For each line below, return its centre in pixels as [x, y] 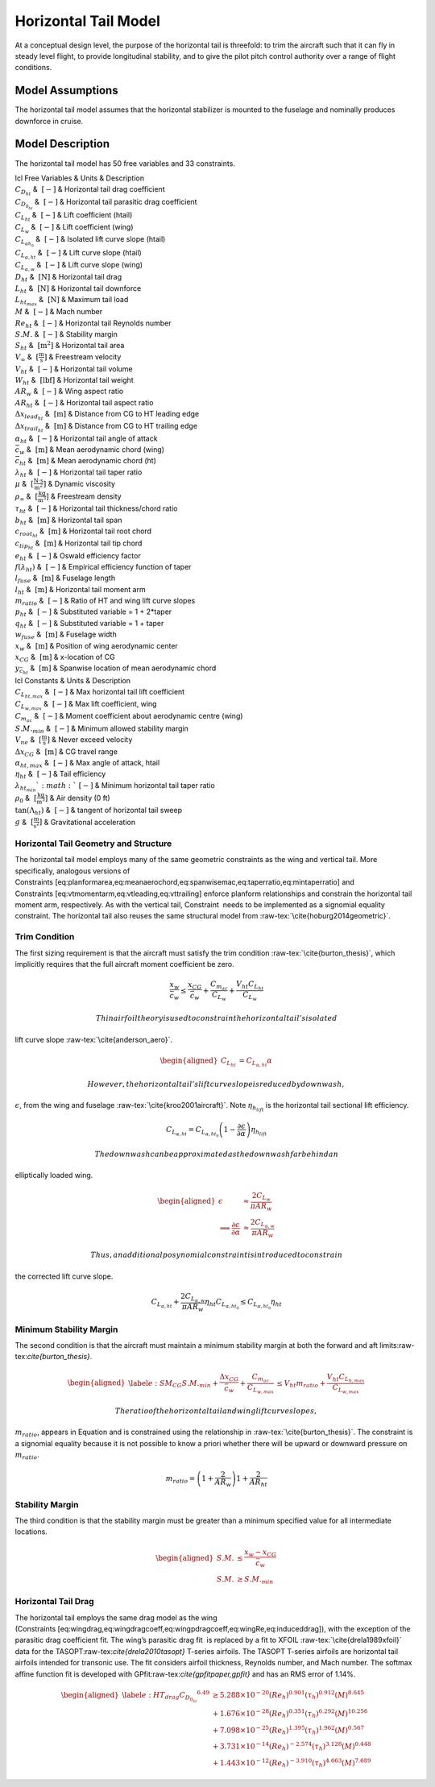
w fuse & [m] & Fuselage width [66, 635]
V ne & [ [28, 740]
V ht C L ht [250, 986]
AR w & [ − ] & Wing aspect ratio [69, 392]
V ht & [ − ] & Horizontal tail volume [74, 369]
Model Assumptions [66, 91]
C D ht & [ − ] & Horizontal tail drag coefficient [90, 191]
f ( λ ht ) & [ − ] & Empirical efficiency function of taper [103, 568]
